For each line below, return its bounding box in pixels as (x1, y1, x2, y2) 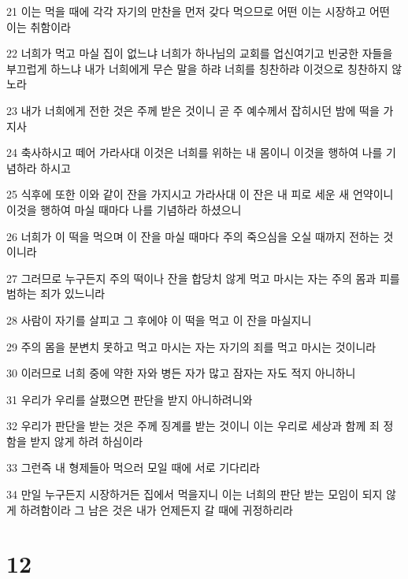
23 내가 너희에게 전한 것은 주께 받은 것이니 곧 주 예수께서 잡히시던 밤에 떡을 (6, 102, 380, 118)
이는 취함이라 (6, 18, 71, 35)
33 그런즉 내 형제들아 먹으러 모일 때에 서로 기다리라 (6, 459, 260, 476)
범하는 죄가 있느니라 (6, 285, 106, 302)
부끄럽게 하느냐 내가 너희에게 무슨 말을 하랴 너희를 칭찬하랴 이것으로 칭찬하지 (6, 60, 388, 76)
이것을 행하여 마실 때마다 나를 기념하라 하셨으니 (6, 201, 242, 217)
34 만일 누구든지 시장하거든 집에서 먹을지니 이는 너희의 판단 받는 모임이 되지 (6, 486, 383, 503)
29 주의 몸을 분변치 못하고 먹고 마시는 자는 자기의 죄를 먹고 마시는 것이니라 (6, 338, 376, 354)
